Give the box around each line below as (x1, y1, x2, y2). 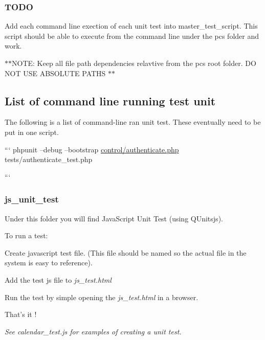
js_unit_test (5, 193, 59, 206)
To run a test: (5, 230, 48, 241)
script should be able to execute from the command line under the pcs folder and (5, 30, 259, 41)
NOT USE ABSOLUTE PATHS (5, 67, 106, 78)
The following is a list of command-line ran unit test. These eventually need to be (5, 117, 261, 127)
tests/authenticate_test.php (5, 154, 93, 165)
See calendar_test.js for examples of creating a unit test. (5, 326, 182, 336)
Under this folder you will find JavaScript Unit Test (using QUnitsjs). (5, 213, 223, 223)
